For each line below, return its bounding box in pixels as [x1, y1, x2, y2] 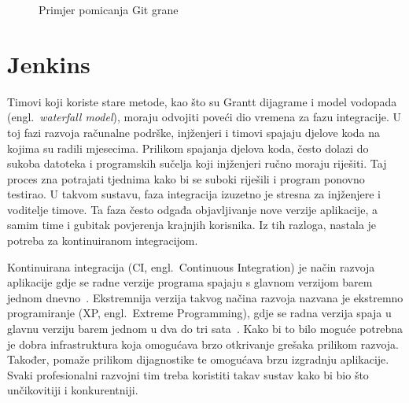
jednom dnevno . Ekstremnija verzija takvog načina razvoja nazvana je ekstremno [7, 289, 403, 305]
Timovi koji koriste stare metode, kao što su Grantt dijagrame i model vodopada [7, 93, 397, 109]
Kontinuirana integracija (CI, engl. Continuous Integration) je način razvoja [7, 258, 375, 275]
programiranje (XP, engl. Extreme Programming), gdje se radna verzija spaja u [7, 305, 392, 321]
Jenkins [7, 47, 90, 79]
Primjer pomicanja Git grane [39, 2, 179, 17]
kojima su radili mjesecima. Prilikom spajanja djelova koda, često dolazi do [7, 139, 369, 156]
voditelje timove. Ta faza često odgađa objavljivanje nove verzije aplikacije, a [7, 201, 378, 217]
